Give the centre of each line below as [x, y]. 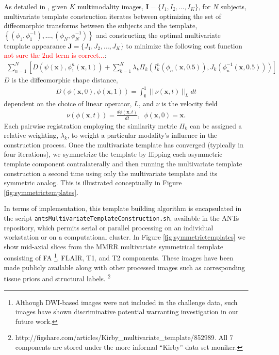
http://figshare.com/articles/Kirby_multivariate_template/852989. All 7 [124, 337]
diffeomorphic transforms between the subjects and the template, [101, 25]
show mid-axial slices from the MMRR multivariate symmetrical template [114, 246]
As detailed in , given [36, 6]
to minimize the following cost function [184, 45]
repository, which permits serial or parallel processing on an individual [109, 227]
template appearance [35, 45]
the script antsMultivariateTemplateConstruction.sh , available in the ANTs [122, 218]
